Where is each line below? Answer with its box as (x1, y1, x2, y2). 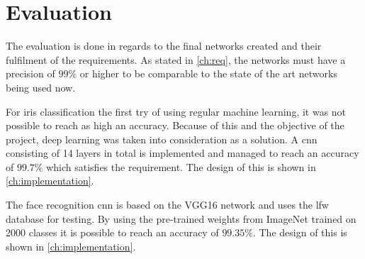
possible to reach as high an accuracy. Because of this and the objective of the (6, 118, 344, 133)
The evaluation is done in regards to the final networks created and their (6, 38, 322, 53)
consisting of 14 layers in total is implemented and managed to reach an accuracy (6, 145, 359, 160)
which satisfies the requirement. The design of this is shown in (46, 159, 316, 174)
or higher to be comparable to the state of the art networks (79, 66, 337, 81)
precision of (6, 66, 55, 81)
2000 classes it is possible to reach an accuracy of (6, 225, 219, 240)
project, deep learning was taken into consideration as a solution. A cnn (6, 131, 318, 146)
